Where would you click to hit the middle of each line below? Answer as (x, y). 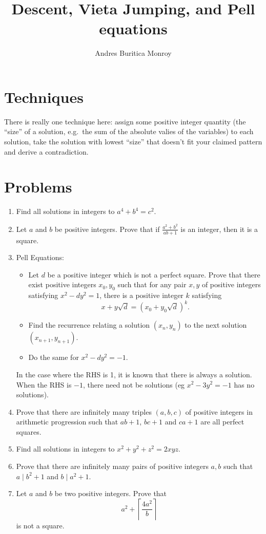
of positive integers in (219, 411)
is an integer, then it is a (219, 229)
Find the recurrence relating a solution (89, 325)
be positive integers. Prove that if (107, 229)
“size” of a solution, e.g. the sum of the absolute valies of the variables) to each (129, 131)
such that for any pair (152, 284)
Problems (38, 187)
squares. (29, 431)
